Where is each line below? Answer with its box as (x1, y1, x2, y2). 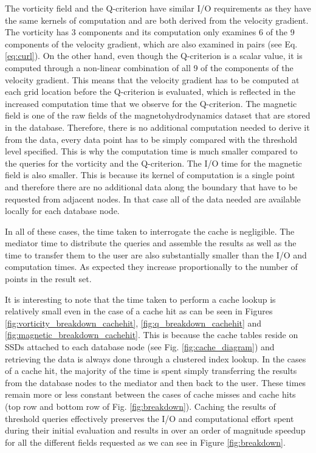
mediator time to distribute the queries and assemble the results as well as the (5, 237, 297, 249)
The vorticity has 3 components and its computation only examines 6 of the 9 (5, 26, 295, 38)
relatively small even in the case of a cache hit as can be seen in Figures (5, 305, 273, 317)
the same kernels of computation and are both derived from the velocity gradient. (5, 13, 309, 26)
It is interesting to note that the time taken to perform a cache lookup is (5, 292, 276, 305)
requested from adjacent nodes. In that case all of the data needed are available (5, 192, 301, 205)
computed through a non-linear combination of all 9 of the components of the (5, 61, 294, 74)
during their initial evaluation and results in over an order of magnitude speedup (5, 424, 306, 437)
